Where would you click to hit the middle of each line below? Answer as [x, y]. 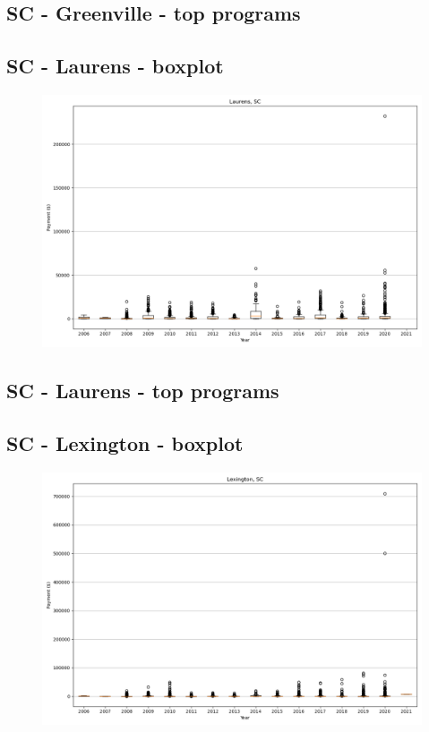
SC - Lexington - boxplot [125, 443]
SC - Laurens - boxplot [115, 66]
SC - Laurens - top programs [143, 391]
